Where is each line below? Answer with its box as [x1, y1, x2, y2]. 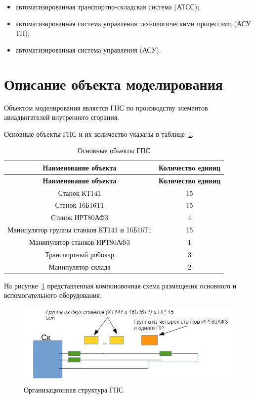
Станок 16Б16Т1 [55, 200, 104, 210]
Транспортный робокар [45, 249, 114, 259]
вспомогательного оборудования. [4, 290, 102, 300]
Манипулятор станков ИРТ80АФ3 [29, 236, 130, 247]
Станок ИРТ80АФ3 [51, 212, 108, 223]
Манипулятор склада [48, 261, 111, 272]
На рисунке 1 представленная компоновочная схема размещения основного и [4, 280, 237, 290]
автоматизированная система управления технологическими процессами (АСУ [15, 18, 251, 28]
